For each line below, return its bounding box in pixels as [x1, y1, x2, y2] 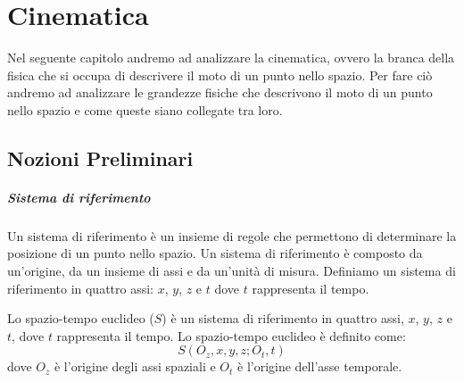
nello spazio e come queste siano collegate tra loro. [7, 100, 283, 119]
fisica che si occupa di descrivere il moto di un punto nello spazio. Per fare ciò [7, 65, 433, 84]
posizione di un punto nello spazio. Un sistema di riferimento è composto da [7, 244, 423, 262]
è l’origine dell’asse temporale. [237, 357, 402, 376]
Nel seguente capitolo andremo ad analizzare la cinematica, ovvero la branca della [7, 48, 455, 67]
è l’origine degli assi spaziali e [54, 357, 216, 376]
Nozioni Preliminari [7, 144, 194, 171]
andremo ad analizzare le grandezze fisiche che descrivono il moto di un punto [7, 83, 433, 102]
